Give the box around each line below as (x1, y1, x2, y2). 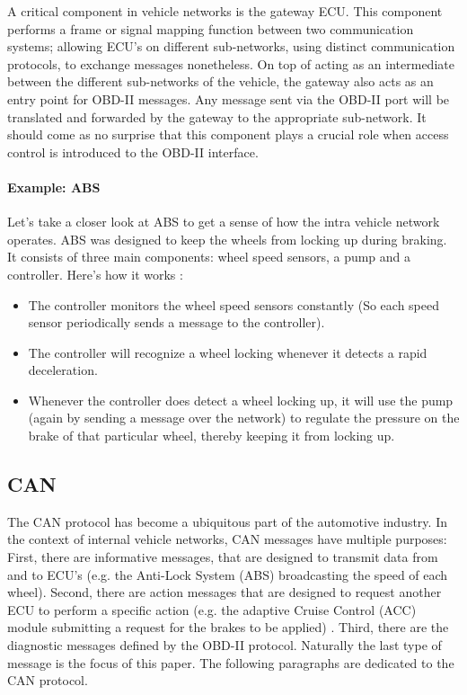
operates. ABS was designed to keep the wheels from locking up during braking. (7, 229, 447, 248)
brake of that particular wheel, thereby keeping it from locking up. (28, 426, 395, 445)
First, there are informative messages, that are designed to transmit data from (7, 548, 438, 566)
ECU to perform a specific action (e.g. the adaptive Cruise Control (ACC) (7, 600, 417, 619)
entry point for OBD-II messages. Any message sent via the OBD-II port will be (7, 89, 450, 108)
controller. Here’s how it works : (7, 264, 183, 283)
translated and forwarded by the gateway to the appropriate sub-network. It (7, 107, 427, 126)
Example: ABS (7, 177, 101, 196)
